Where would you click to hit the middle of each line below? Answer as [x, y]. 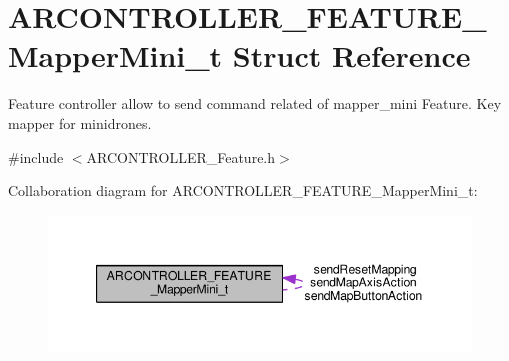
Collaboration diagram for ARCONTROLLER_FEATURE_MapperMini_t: [243, 190]
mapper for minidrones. [80, 122]
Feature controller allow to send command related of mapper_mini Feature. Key [255, 103]
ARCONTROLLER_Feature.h [181, 156]
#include [36, 156]
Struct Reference [351, 55]
